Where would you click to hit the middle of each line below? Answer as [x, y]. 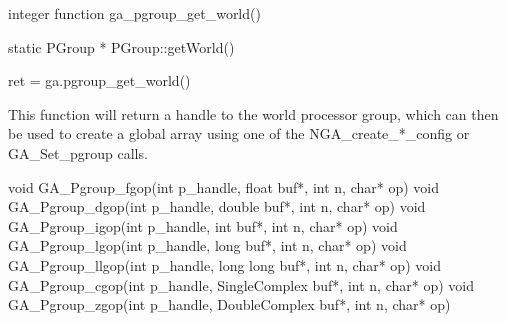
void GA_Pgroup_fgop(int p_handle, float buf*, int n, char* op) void [223, 186]
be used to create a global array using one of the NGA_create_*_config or [239, 133]
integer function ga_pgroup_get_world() [134, 13]
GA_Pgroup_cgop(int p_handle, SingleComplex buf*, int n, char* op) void [241, 284]
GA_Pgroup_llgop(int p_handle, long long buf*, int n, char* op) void [224, 264]
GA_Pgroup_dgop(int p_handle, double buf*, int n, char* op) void [217, 206]
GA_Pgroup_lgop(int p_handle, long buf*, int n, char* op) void [207, 245]
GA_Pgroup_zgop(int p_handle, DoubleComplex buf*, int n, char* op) [229, 304]
